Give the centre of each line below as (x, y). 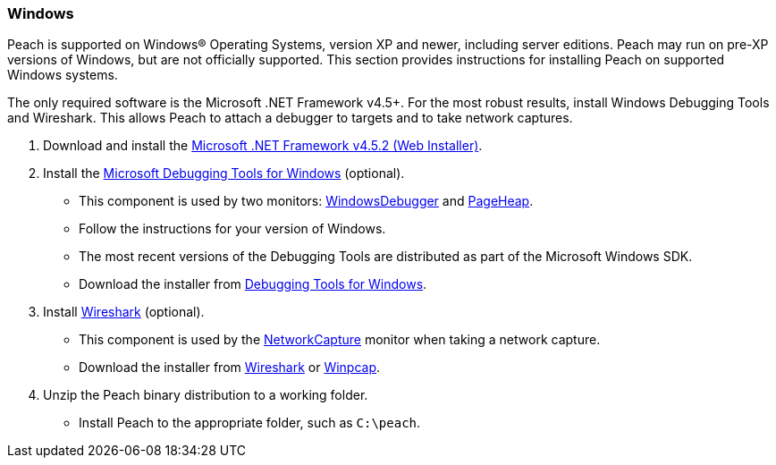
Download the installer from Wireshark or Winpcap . (230, 368)
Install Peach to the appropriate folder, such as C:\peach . (250, 423)
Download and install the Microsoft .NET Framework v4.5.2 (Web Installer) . (263, 146)
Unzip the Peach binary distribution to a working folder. (206, 395)
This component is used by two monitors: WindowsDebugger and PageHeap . (306, 201)
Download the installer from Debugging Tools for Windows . (253, 284)
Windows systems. (63, 75)
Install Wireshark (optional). (124, 312)
